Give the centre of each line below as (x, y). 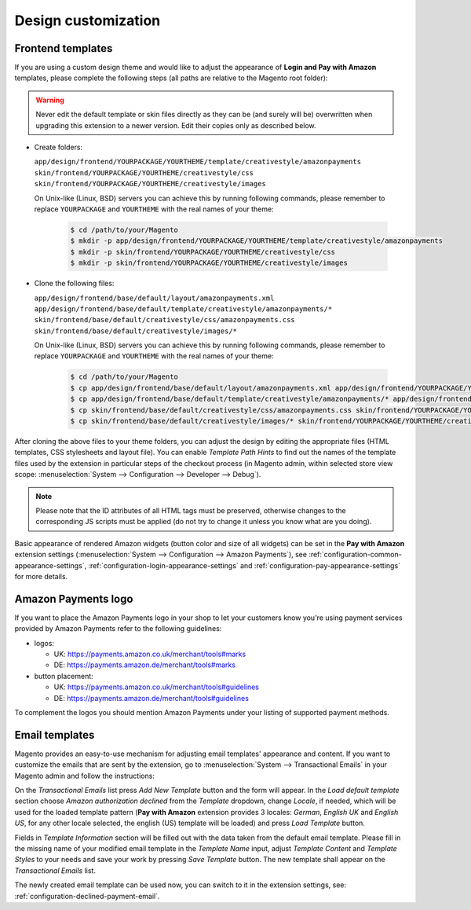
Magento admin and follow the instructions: (84, 776)
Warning (50, 100)
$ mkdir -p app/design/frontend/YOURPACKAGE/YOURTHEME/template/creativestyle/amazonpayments (257, 241)
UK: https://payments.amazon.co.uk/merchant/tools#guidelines (156, 687)
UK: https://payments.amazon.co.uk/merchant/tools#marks (150, 654)
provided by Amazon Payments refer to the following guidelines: (118, 629)
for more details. (41, 576)
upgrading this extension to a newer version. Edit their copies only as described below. (176, 125)
